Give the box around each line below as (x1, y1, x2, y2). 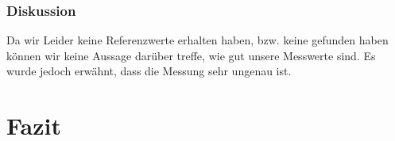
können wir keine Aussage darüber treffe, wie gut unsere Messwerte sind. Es (6, 47, 376, 63)
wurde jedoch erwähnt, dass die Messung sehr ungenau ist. (6, 63, 292, 79)
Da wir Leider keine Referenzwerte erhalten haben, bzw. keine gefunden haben (6, 32, 389, 48)
